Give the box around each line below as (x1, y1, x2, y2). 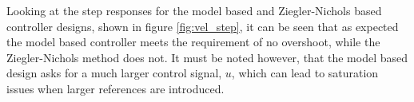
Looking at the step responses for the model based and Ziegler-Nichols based (6, 2, 382, 18)
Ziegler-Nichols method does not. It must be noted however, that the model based (6, 49, 408, 65)
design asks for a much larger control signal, (6, 65, 222, 81)
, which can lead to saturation (231, 65, 379, 81)
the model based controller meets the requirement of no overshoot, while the (6, 33, 380, 50)
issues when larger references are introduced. (6, 80, 225, 96)
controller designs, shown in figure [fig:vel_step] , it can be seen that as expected (6, 18, 399, 34)
